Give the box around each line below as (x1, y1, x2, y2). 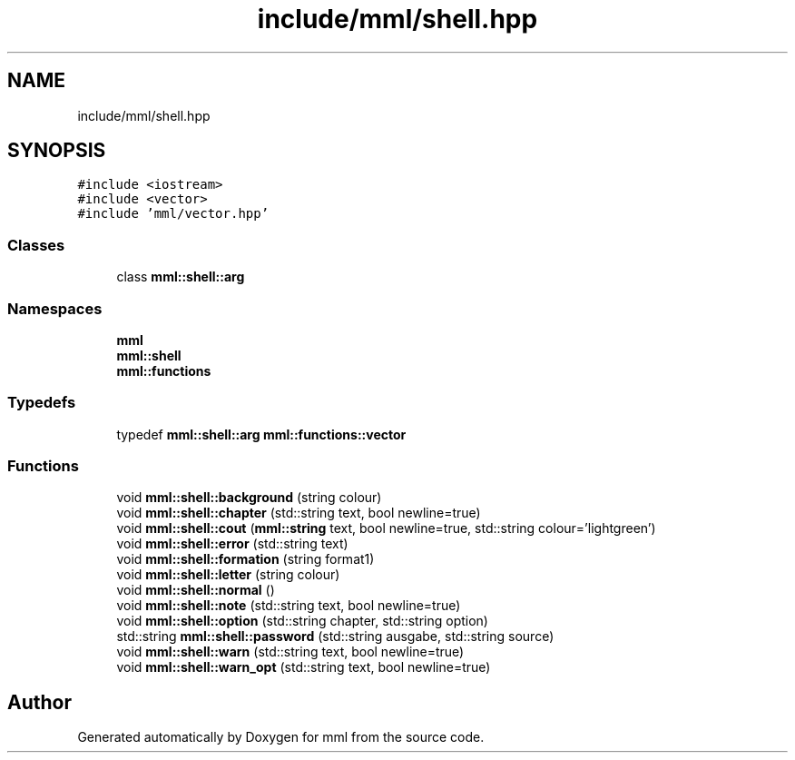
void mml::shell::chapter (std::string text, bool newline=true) (116, 505, 481, 521)
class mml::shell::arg (116, 269, 245, 285)
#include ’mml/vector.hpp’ (77, 206, 270, 222)
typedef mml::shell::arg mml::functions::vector (116, 426, 407, 442)
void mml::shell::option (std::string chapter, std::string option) (116, 613, 488, 629)
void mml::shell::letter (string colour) (116, 567, 340, 583)
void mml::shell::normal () (116, 582, 275, 598)
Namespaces (7, 299, 103, 318)
